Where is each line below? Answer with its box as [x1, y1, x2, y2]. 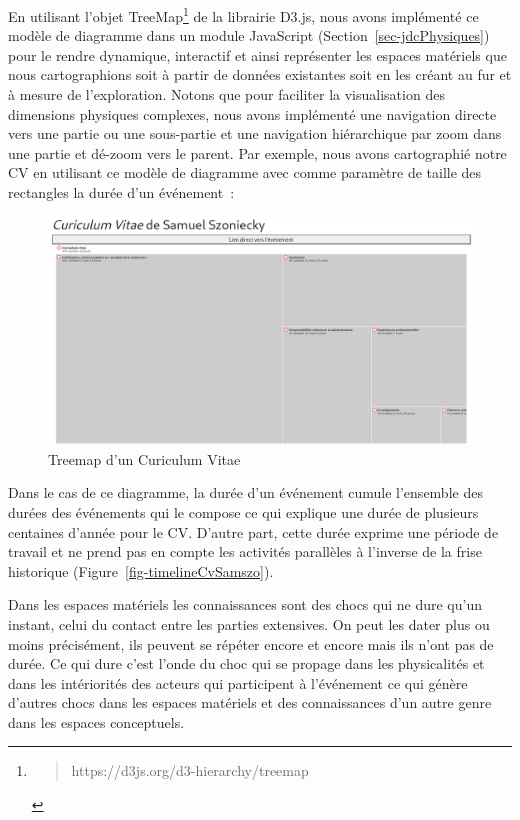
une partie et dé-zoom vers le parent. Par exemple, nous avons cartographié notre [8, 142, 507, 163]
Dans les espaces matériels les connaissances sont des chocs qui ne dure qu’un [8, 594, 482, 615]
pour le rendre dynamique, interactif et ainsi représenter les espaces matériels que [8, 44, 507, 65]
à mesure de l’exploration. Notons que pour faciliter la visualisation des [8, 84, 445, 105]
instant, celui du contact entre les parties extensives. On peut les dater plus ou [8, 613, 490, 634]
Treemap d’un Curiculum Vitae [48, 448, 241, 469]
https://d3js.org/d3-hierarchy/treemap [71, 760, 309, 781]
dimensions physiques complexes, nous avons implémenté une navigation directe [8, 103, 497, 124]
